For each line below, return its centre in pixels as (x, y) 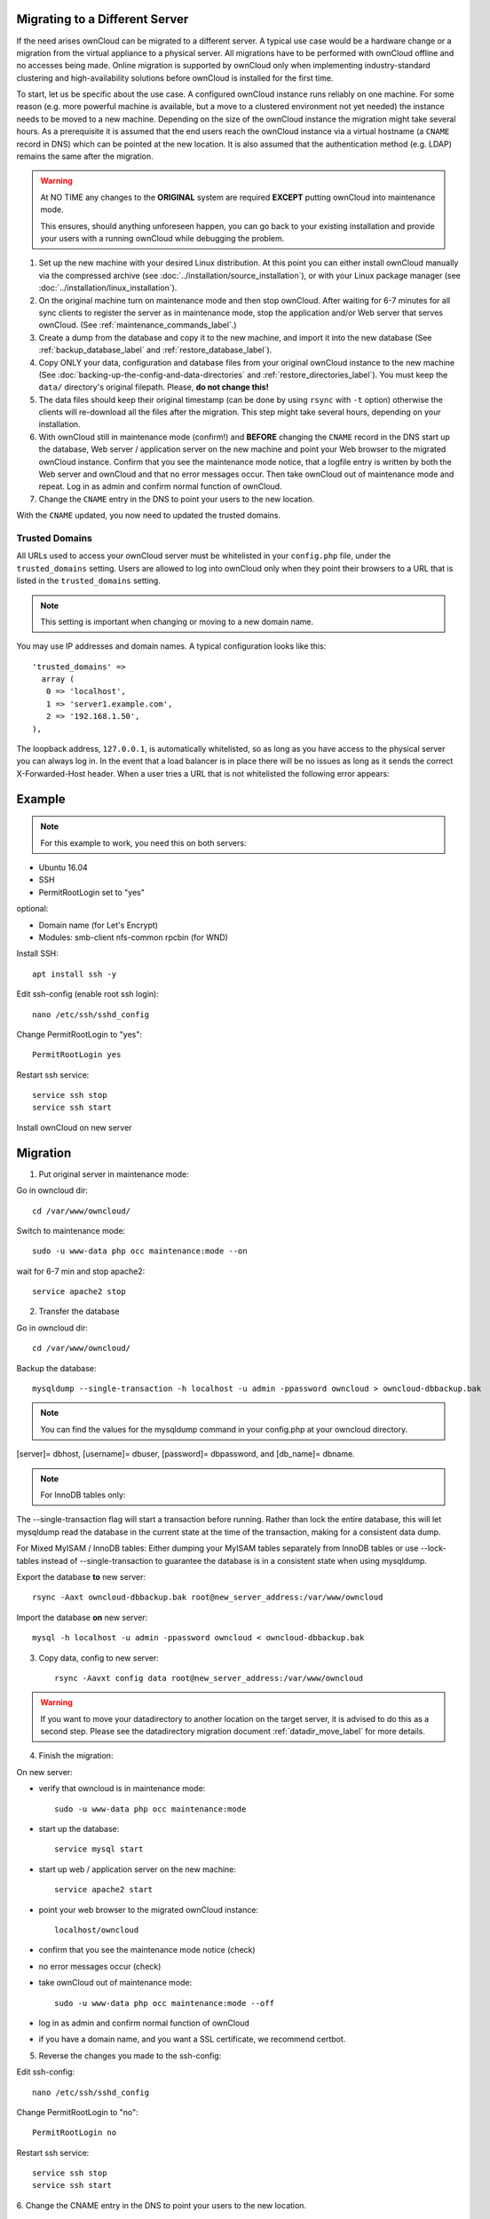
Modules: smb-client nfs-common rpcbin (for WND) (133, 937)
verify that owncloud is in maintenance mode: (122, 1789)
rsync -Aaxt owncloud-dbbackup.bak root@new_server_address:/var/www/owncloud (208, 1597)
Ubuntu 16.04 (63, 867)
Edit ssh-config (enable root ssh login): (87, 994)
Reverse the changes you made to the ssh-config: (130, 2056)
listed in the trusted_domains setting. (89, 580)
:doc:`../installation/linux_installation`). (108, 288)
